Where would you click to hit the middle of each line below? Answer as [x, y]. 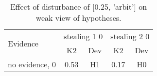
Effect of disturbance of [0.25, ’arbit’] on [79, 7]
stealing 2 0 [130, 36]
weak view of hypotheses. [78, 18]
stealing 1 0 [83, 36]
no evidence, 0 [32, 64]
